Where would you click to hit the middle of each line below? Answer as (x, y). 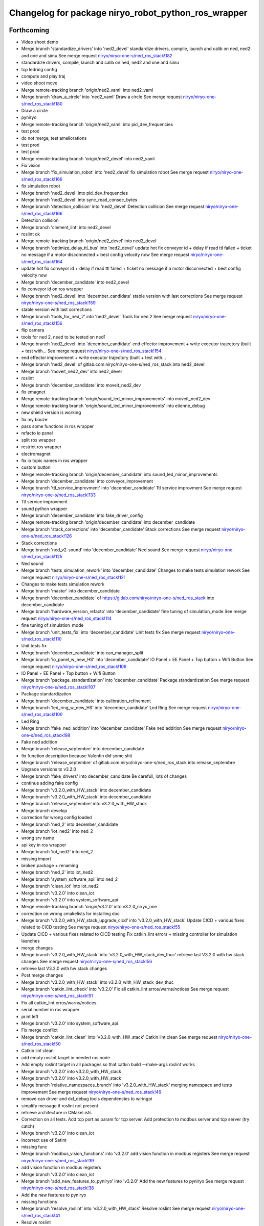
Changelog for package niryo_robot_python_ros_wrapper (128, 13)
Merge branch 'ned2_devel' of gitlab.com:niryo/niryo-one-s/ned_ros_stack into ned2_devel (113, 364)
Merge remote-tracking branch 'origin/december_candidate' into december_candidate (108, 522)
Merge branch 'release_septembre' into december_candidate (83, 749)
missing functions (39, 1202)
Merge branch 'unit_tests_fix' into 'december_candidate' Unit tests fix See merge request (111, 632)
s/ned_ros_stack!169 (42, 179)
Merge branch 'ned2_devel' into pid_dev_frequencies (75, 193)
